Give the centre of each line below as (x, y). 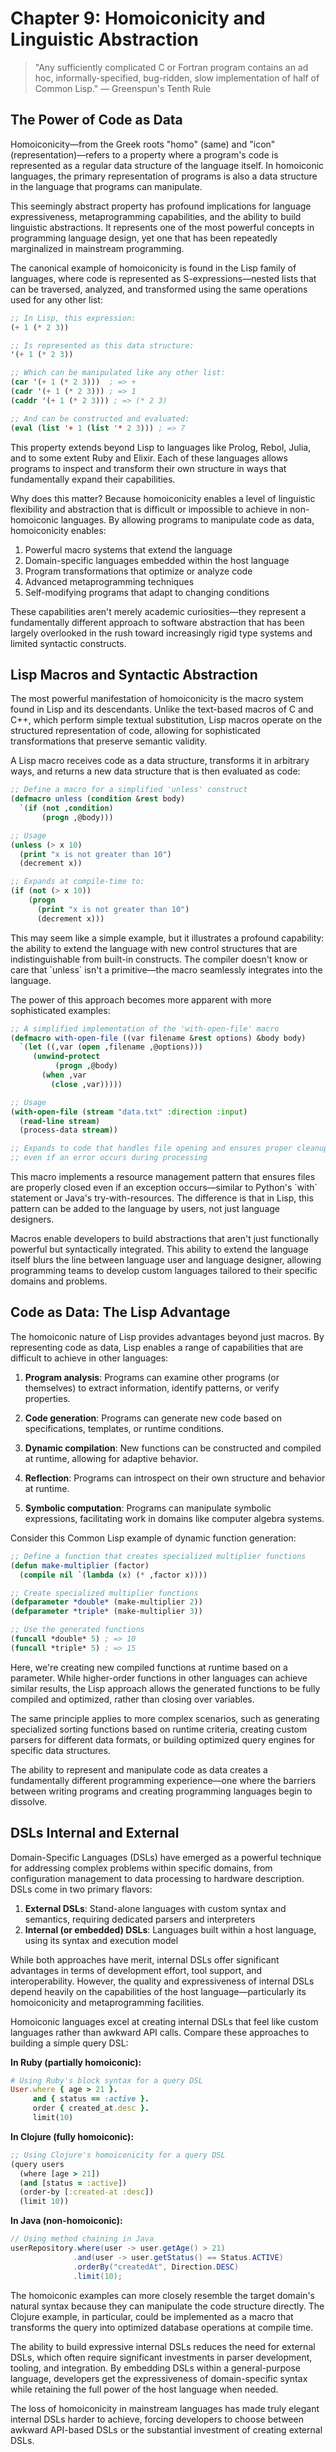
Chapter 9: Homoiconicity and (138, 18)
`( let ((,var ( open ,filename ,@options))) (111, 1047)
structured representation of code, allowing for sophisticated (135, 731)
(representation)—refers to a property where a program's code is (144, 154)
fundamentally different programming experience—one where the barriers (163, 1780)
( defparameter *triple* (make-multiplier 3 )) (106, 1612)
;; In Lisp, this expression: (73, 318)
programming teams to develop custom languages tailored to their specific (164, 1271)
